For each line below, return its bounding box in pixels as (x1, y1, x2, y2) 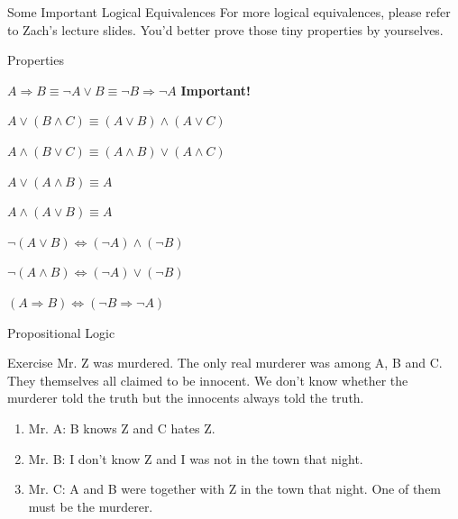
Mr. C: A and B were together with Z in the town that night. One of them (28, 479, 442, 498)
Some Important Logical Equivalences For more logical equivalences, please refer (7, 3, 451, 21)
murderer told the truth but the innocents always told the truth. (7, 388, 364, 407)
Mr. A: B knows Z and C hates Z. (28, 418, 215, 437)
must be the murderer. (28, 496, 153, 515)
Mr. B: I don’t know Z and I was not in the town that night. (28, 449, 363, 468)
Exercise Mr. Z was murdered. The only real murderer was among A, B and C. (7, 353, 443, 372)
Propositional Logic (7, 323, 115, 341)
